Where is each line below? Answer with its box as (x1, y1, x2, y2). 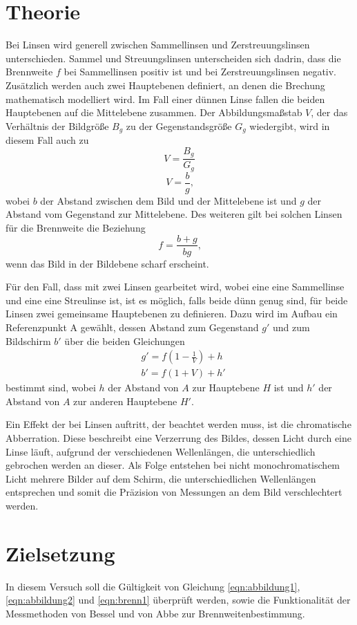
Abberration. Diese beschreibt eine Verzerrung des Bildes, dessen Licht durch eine (6, 430, 352, 445)
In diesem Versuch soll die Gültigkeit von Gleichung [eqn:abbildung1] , (6, 579, 300, 593)
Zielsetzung (6, 539, 115, 567)
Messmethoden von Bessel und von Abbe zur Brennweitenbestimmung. (6, 606, 305, 620)
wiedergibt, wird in (249, 118, 330, 133)
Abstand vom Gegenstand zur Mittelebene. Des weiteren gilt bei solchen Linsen (6, 207, 342, 221)
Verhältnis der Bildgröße (6, 118, 109, 133)
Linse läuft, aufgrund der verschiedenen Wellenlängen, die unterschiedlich (6, 444, 316, 458)
